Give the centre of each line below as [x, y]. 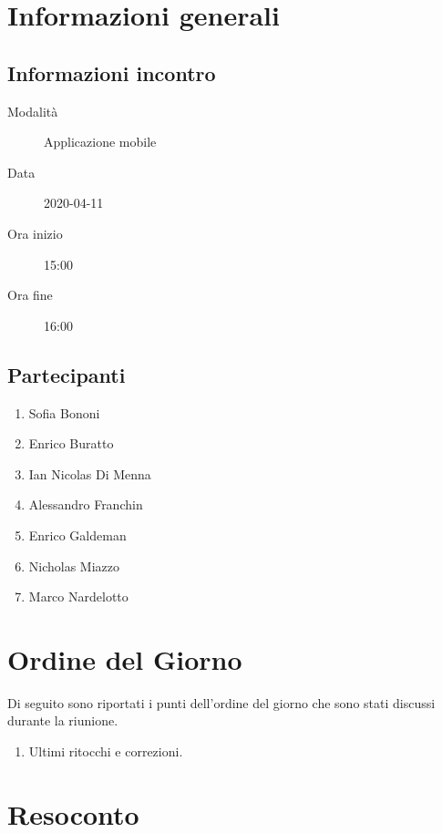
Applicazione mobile [100, 142]
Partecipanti [67, 374]
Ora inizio [35, 233]
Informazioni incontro [112, 72]
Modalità [33, 111]
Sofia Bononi [64, 412]
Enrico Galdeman [77, 535]
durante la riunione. [63, 720]
